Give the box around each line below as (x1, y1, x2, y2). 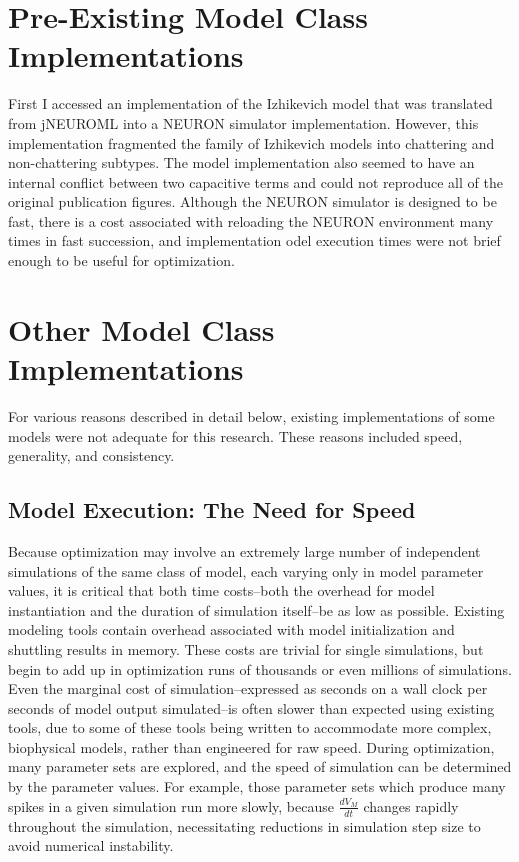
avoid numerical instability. (8, 835, 174, 856)
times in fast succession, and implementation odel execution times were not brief (8, 230, 501, 251)
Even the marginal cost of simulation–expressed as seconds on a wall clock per (8, 678, 488, 699)
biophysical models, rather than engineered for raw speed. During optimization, (8, 736, 495, 757)
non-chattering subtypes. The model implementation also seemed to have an (8, 152, 475, 173)
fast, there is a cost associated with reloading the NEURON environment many (8, 210, 494, 231)
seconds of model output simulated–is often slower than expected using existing (8, 697, 495, 718)
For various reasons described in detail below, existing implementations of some (8, 405, 495, 426)
